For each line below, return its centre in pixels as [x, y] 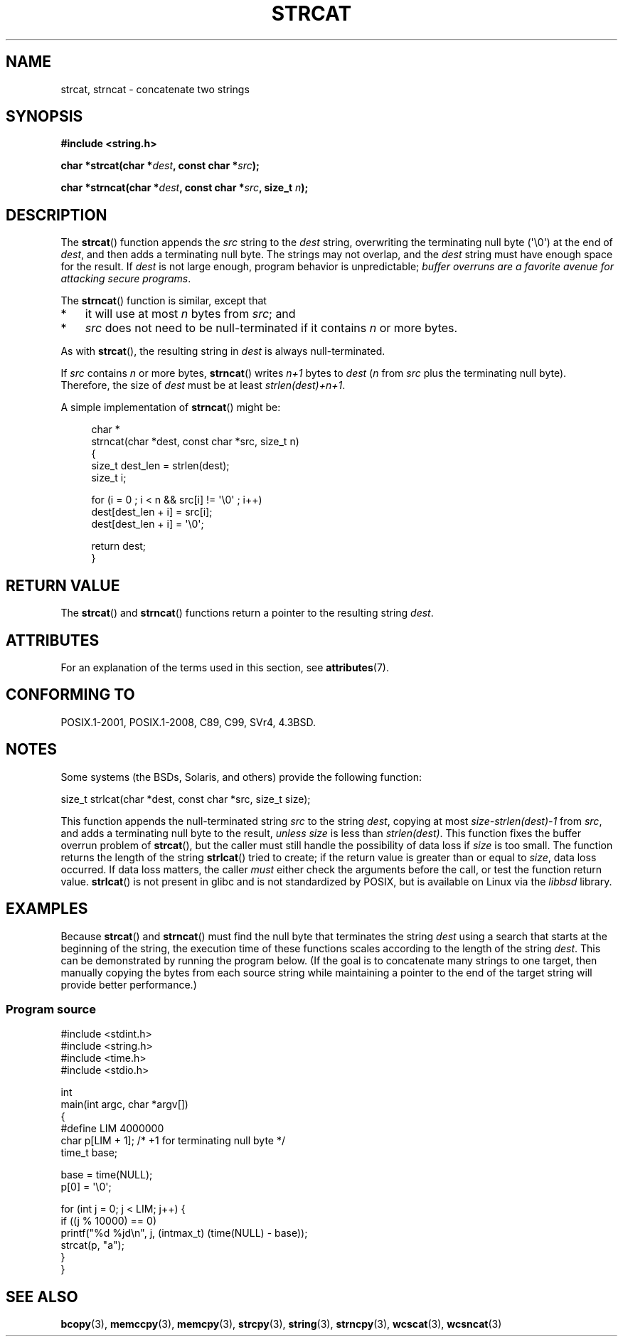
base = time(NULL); [107, 1175]
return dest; [119, 546]
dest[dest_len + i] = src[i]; [152, 512]
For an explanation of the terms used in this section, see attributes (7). [225, 667]
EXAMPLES [47, 909]
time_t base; [89, 1153]
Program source [51, 1009]
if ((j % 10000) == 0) [108, 1221]
